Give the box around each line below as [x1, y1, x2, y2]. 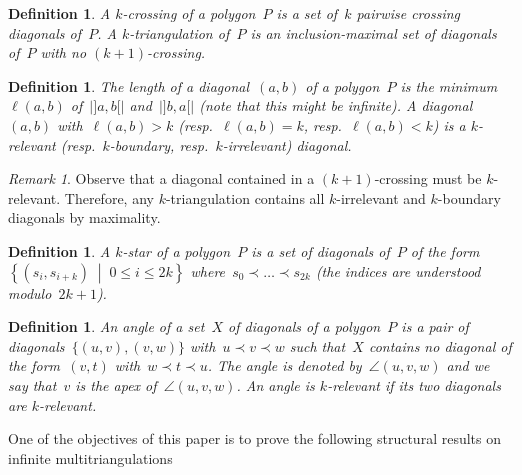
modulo [8, 282, 52, 303]
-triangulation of [129, 22, 230, 43]
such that [289, 335, 346, 356]
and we [446, 355, 490, 376]
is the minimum [400, 75, 498, 96]
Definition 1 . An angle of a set [8, 316, 205, 337]
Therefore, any [64, 187, 154, 208]
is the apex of [75, 374, 157, 395]
